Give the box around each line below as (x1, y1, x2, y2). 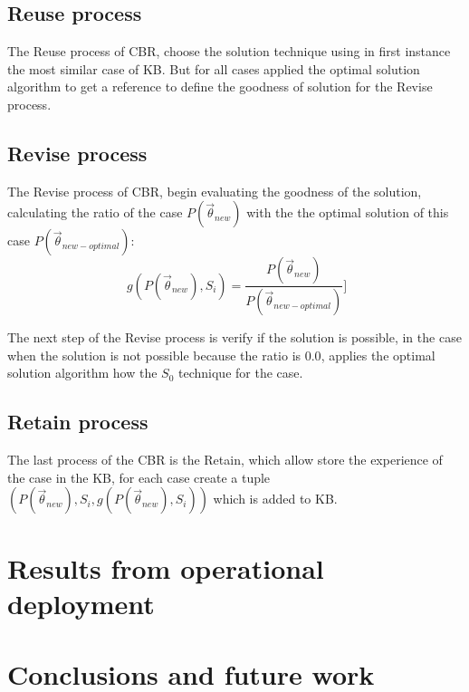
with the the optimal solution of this (246, 203, 449, 222)
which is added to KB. (213, 489, 338, 508)
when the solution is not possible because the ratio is (7, 345, 301, 364)
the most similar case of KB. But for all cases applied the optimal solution (7, 59, 420, 78)
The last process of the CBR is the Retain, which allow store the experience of (7, 450, 443, 469)
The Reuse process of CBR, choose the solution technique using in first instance (7, 42, 451, 61)
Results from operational (7, 549, 324, 586)
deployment (7, 584, 155, 621)
